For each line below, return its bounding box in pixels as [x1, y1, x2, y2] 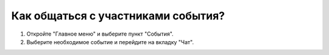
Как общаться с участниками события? [11, 9, 225, 22]
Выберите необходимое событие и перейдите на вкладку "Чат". [26, 38, 194, 45]
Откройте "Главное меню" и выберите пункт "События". [26, 30, 174, 37]
